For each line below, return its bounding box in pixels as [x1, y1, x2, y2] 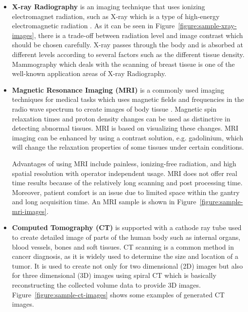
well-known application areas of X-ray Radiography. [12, 68, 166, 78]
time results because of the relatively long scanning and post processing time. [12, 177, 243, 188]
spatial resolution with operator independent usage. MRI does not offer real [12, 168, 237, 178]
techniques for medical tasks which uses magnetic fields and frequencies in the [12, 94, 244, 104]
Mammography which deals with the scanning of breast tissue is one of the [12, 58, 235, 69]
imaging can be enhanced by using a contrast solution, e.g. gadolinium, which [12, 132, 243, 142]
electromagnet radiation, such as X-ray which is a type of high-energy [12, 11, 220, 21]
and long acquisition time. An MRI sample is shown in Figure [12, 196, 196, 207]
